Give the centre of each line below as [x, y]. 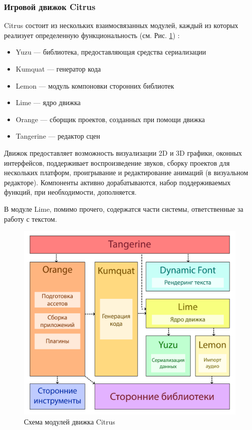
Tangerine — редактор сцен [58, 136]
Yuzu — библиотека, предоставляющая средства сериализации [111, 52]
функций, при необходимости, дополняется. [70, 192]
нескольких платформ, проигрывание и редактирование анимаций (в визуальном [126, 172]
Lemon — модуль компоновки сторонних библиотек [95, 85]
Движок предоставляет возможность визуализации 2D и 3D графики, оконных [123, 152]
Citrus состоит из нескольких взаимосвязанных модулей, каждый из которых [121, 25]
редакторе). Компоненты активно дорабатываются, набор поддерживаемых [118, 182]
